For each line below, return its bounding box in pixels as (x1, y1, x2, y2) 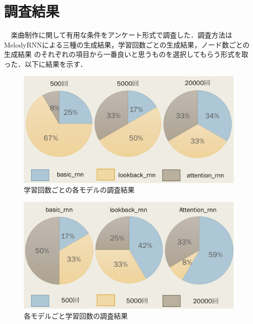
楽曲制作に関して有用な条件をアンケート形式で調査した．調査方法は (10, 30, 233, 40)
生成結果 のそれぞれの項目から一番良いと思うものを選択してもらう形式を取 (4, 49, 249, 59)
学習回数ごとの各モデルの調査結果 (24, 185, 135, 195)
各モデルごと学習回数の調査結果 (24, 310, 128, 321)
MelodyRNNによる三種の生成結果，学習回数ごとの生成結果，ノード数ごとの (4, 39, 250, 49)
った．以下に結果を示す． (4, 58, 87, 69)
